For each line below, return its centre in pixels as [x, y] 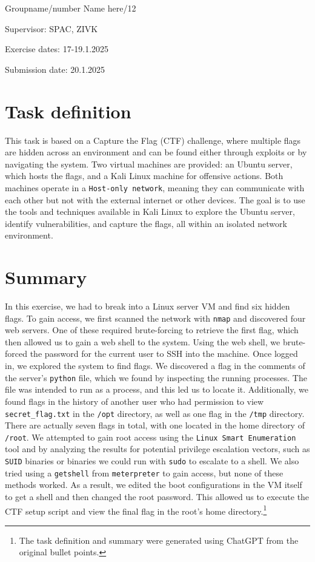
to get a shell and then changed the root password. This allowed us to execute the [157, 496]
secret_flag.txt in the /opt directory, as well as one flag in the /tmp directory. [155, 413]
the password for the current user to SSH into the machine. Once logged [164, 354]
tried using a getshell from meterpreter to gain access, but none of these [144, 472]
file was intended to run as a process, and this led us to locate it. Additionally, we [157, 389]
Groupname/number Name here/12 [71, 8]
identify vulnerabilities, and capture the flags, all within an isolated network [146, 223]
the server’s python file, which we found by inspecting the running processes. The [156, 377]
